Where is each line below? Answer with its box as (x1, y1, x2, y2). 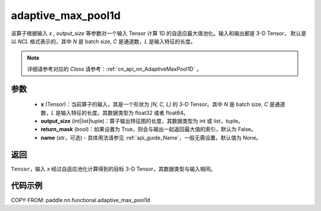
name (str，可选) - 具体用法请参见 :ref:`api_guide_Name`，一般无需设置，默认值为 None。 (40, 134, 262, 141)
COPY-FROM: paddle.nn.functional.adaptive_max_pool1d (11, 196, 150, 203)
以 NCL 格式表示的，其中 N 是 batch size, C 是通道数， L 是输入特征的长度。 (11, 37, 196, 45)
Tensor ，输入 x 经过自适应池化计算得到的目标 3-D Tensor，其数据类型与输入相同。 (11, 165, 216, 172)
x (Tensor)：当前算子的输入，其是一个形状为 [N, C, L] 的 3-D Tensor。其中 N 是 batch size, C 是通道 (40, 101, 285, 108)
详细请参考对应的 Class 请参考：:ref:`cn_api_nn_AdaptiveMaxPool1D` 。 (27, 65, 202, 73)
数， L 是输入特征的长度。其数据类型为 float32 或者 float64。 (40, 109, 189, 116)
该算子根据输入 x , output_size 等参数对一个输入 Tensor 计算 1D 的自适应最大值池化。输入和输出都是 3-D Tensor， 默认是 (11, 30, 307, 37)
